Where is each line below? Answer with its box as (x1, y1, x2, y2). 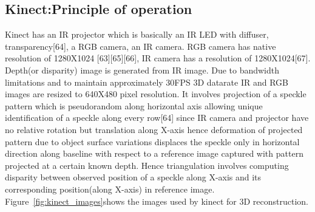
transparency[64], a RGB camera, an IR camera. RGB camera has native (5, 39, 276, 52)
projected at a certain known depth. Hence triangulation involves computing (5, 159, 289, 171)
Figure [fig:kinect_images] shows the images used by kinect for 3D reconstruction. (5, 194, 308, 207)
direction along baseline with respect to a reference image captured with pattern (5, 147, 303, 160)
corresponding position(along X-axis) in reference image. (5, 182, 215, 195)
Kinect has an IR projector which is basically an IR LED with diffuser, (5, 28, 269, 41)
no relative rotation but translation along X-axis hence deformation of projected (5, 123, 303, 135)
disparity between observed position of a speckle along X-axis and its (5, 171, 262, 183)
